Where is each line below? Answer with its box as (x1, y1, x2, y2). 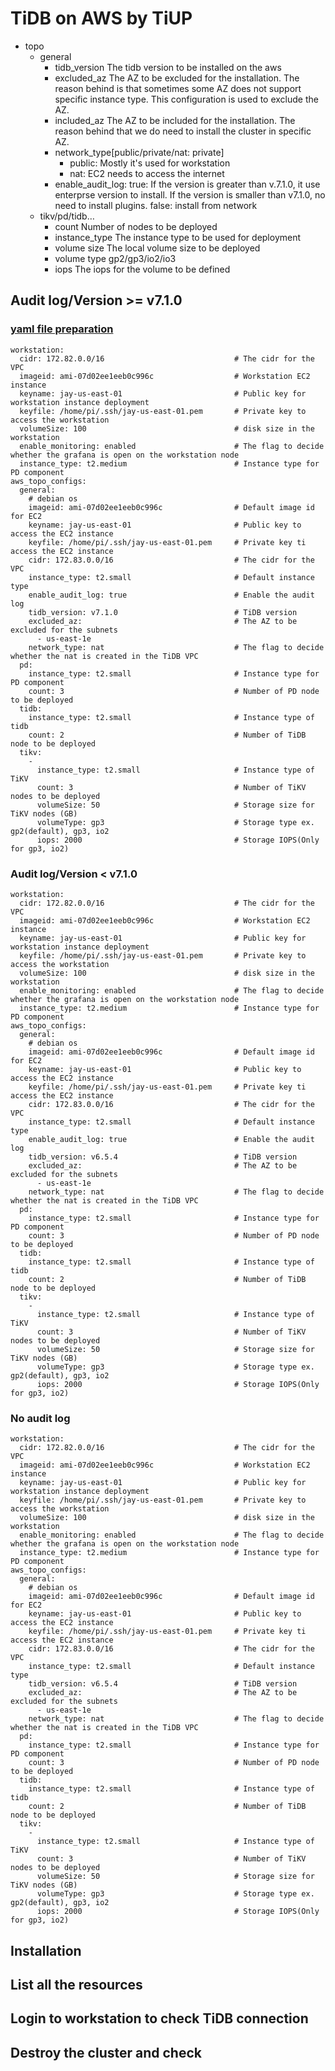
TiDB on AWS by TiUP (10, 7, 193, 30)
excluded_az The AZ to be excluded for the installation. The (54, 72, 300, 84)
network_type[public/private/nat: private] (54, 146, 225, 158)
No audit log (10, 1411, 71, 1425)
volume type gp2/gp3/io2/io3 (54, 252, 177, 264)
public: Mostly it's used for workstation (69, 157, 231, 169)
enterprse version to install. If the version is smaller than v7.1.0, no (54, 188, 326, 201)
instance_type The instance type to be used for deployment (54, 231, 302, 243)
